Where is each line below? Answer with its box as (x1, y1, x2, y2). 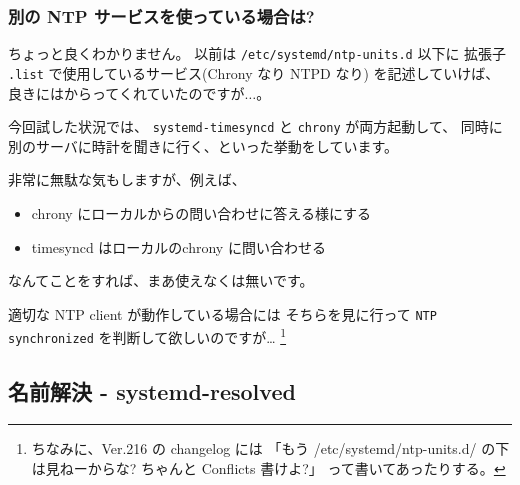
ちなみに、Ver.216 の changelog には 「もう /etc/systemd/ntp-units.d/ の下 (31, 437, 510, 458)
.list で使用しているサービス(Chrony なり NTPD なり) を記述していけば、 (8, 62, 500, 83)
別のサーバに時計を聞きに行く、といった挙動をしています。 (8, 135, 399, 156)
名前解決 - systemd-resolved (8, 376, 296, 407)
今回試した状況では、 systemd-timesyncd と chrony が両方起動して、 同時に (8, 116, 503, 137)
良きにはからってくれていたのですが (8, 82, 245, 103)
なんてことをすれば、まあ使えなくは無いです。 (8, 270, 314, 291)
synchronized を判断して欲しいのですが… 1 (8, 324, 287, 348)
